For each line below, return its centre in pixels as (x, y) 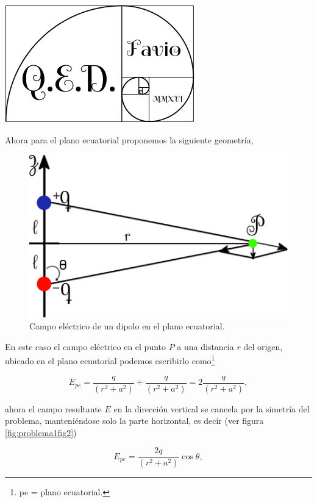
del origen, (263, 346)
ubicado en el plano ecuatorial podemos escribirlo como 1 (110, 360)
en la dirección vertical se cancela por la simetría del (212, 408)
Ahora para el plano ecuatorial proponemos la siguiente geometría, (129, 139)
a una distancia (205, 346)
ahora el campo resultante (53, 408)
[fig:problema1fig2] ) (41, 432)
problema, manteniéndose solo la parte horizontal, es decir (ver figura (134, 421)
